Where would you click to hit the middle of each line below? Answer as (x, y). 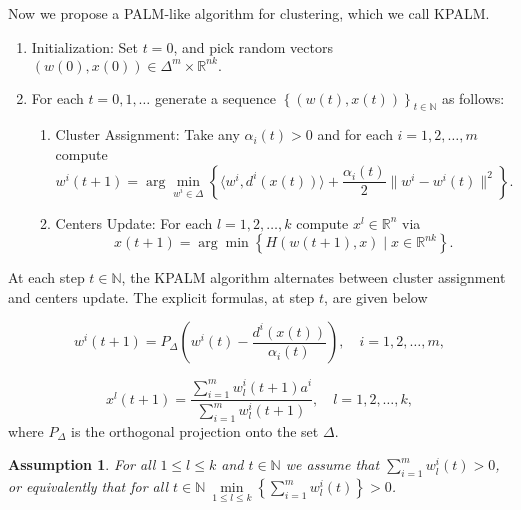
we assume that (332, 464)
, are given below (376, 296)
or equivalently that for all (88, 486)
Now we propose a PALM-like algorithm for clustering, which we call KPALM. (249, 13)
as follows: (473, 97)
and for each (355, 134)
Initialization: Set (84, 46)
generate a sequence (215, 97)
